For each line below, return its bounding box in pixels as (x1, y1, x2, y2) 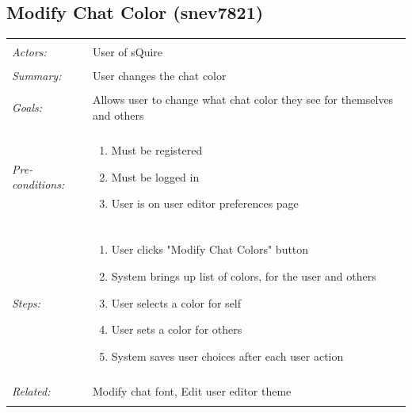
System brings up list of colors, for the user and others (111, 267, 376, 284)
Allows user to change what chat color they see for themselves (92, 91, 394, 108)
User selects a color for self (111, 294, 242, 311)
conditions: (12, 176, 65, 193)
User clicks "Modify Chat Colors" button (111, 241, 309, 258)
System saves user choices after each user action (111, 347, 344, 364)
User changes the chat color (92, 67, 227, 84)
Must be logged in (111, 168, 200, 185)
